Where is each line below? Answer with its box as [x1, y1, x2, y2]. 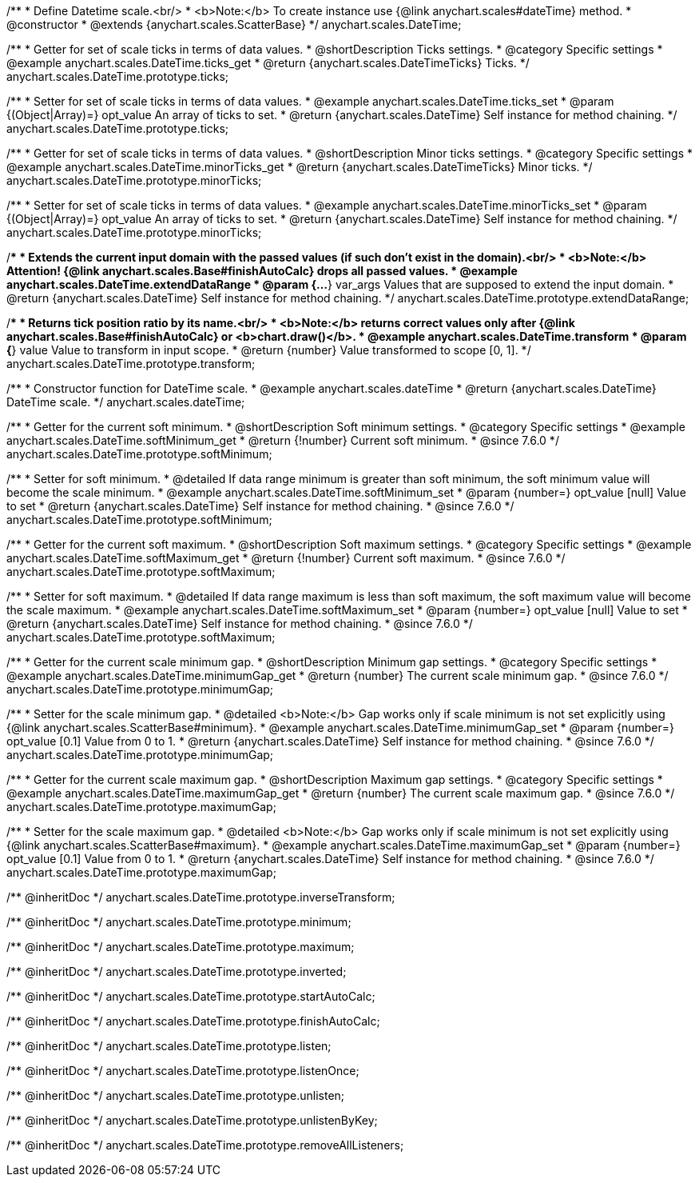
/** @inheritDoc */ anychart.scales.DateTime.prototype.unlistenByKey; [6, 1113, 378, 1127]
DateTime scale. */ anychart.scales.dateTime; [6, 395, 245, 409]
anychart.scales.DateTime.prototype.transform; [6, 357, 256, 370]
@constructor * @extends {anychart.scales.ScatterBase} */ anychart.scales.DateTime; [6, 18, 462, 31]
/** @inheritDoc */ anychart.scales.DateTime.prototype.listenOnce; [6, 1064, 359, 1077]
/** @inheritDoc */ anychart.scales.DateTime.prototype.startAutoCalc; [6, 989, 375, 1003]
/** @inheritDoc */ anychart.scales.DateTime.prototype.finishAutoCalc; [6, 1014, 380, 1028]
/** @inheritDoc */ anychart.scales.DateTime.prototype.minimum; [6, 915, 351, 929]
